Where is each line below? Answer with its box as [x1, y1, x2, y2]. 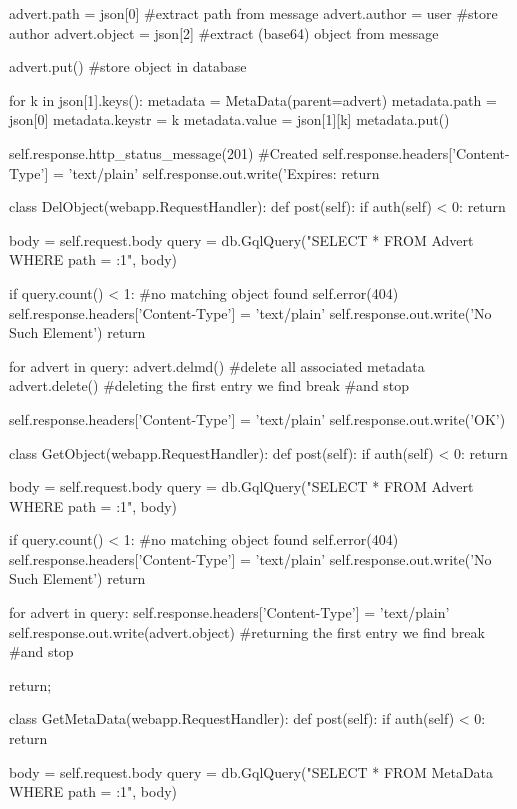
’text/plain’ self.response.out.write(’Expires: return [68, 162, 380, 183]
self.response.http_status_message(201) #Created [9, 142, 318, 163]
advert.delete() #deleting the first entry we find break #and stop [9, 375, 410, 396]
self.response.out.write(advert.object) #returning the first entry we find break [9, 621, 485, 642]
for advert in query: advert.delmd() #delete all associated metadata [9, 355, 425, 376]
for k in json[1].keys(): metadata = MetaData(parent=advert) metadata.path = [9, 89, 497, 110]
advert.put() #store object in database [9, 56, 247, 77]
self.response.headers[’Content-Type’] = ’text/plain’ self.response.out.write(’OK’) [9, 408, 506, 429]
